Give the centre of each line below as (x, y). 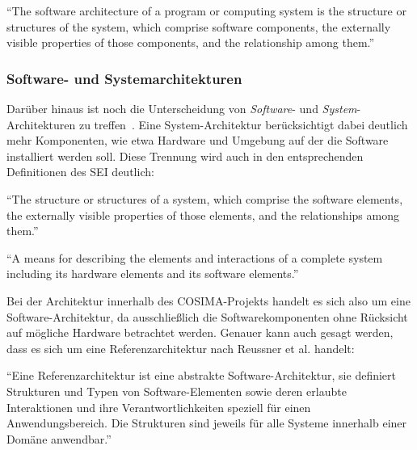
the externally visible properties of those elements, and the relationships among (203, 214)
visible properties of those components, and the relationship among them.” (191, 42)
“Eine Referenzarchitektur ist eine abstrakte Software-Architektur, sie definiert (201, 375)
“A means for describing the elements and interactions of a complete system (195, 257)
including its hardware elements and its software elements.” (153, 273)
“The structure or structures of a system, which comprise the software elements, (205, 198)
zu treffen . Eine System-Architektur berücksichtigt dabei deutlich (243, 124)
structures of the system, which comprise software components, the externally (199, 26)
